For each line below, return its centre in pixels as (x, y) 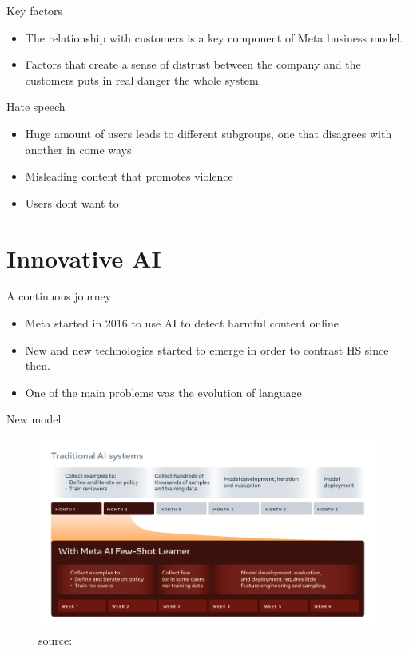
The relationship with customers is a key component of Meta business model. (214, 37)
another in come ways (78, 149)
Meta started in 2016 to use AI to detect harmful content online (182, 323)
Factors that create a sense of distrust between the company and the (193, 64)
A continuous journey (59, 296)
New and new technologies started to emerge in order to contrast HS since (207, 349)
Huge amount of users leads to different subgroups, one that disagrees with (208, 133)
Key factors (35, 10)
